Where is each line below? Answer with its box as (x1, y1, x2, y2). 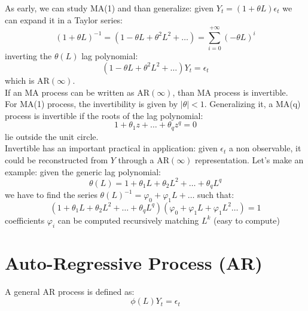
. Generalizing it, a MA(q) (204, 97, 301, 110)
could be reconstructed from (5, 154, 108, 166)
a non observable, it (229, 142, 301, 154)
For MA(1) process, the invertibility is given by (5, 97, 178, 110)
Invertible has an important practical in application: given (5, 142, 218, 154)
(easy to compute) (214, 214, 280, 226)
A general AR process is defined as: (5, 285, 135, 297)
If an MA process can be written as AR (5, 86, 150, 98)
